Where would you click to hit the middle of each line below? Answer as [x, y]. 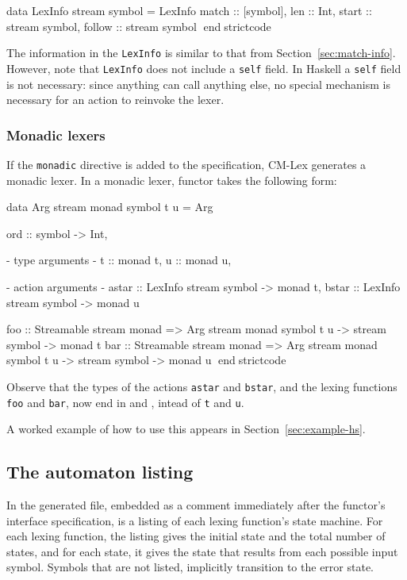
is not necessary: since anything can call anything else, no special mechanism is [198, 84]
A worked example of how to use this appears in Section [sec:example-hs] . [186, 429]
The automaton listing [100, 472]
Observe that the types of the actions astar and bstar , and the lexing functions [202, 386]
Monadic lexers [56, 134]
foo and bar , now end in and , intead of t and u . [125, 402]
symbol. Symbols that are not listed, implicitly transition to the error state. [190, 567]
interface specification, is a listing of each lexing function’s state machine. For [195, 520]
